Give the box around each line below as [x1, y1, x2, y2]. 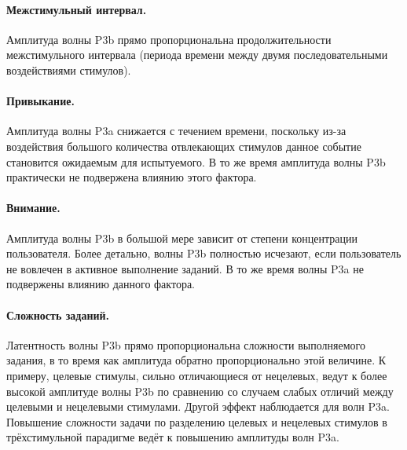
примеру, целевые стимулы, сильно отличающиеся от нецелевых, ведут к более [6, 367, 387, 383]
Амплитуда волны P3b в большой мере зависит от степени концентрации [6, 229, 357, 246]
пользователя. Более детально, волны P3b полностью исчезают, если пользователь [6, 245, 401, 262]
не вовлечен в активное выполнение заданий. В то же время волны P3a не [6, 260, 364, 276]
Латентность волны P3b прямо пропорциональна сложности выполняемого [6, 336, 365, 353]
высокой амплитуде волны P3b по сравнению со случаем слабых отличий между [6, 382, 394, 399]
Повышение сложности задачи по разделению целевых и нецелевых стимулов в [6, 413, 387, 430]
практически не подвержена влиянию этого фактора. [6, 169, 257, 185]
